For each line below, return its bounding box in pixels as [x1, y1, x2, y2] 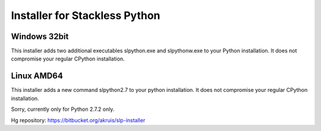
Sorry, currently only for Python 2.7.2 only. [11, 106, 115, 113]
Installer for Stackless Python [11, 9, 160, 22]
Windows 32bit [11, 31, 69, 41]
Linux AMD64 [11, 71, 64, 81]
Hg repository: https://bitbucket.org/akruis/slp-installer [11, 116, 146, 124]
